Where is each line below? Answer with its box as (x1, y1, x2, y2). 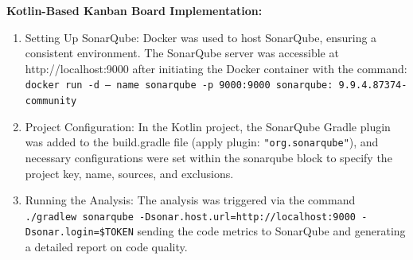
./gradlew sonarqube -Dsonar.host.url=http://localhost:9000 (25, 211, 357, 223)
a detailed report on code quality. (25, 239, 188, 255)
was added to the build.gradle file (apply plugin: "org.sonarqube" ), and (25, 134, 379, 150)
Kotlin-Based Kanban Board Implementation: (6, 2, 263, 18)
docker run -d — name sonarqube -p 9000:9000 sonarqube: (25, 80, 333, 91)
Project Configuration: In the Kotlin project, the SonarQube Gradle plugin (25, 118, 391, 134)
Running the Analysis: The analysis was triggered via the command (25, 192, 356, 208)
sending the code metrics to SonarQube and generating (137, 223, 406, 239)
